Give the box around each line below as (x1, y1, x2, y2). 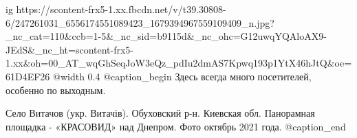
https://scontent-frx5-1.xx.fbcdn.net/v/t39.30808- (16, 2, 226, 16)
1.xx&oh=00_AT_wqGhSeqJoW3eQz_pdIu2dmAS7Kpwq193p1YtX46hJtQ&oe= (6, 56, 352, 70)
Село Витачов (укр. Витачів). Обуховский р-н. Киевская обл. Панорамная (6, 106, 315, 120)
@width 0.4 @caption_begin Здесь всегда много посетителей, (53, 69, 312, 83)
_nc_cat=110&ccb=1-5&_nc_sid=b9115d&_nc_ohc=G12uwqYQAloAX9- (6, 29, 327, 43)
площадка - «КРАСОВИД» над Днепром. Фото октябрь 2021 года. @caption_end (6, 119, 346, 133)
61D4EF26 (6, 69, 50, 83)
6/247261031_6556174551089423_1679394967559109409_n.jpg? (6, 15, 274, 30)
